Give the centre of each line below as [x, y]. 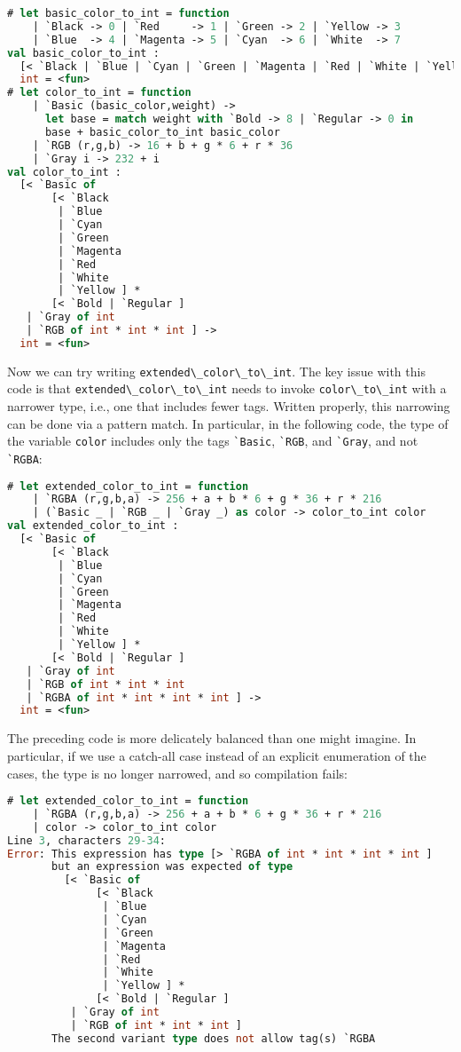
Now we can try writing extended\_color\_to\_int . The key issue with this [216, 371]
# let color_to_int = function [99, 93]
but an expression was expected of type [172, 867]
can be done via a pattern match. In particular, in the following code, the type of [228, 423]
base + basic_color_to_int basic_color [162, 132]
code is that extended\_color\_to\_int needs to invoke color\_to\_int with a [227, 388]
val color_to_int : [64, 172]
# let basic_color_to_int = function [118, 13]
